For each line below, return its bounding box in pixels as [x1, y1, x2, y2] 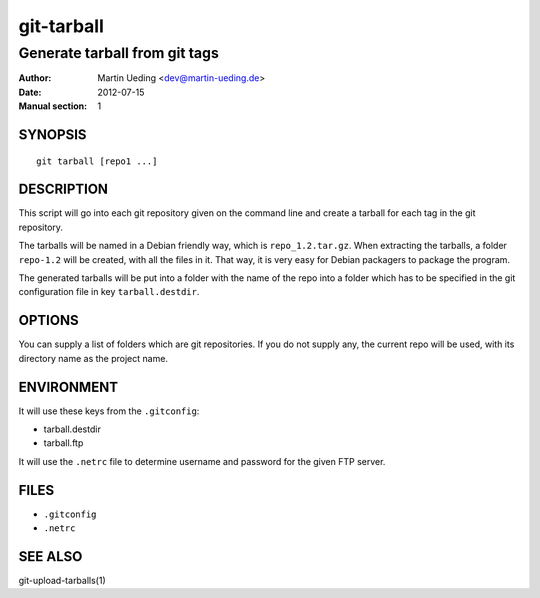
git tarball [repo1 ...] [36, 155, 158, 167]
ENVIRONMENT [18, 378, 119, 395]
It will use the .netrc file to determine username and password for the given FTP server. [18, 455, 386, 467]
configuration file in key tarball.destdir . [18, 286, 200, 298]
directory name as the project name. [18, 352, 169, 364]
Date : [18, 86, 42, 98]
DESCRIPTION [18, 181, 109, 198]
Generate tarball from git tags [18, 44, 220, 62]
